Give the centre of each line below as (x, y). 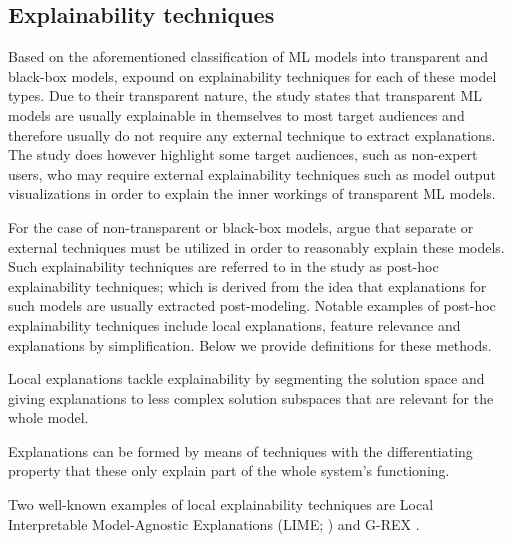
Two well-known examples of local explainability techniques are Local (221, 504)
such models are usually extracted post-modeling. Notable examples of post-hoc (252, 305)
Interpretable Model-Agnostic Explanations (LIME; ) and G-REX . (214, 523)
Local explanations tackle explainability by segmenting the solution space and (246, 378)
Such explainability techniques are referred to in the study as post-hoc (223, 266)
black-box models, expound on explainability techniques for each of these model (252, 75)
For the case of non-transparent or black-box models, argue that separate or (241, 226)
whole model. (48, 417)
